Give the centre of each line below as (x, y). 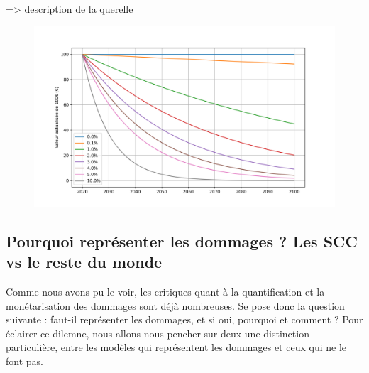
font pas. (24, 361)
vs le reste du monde (84, 262)
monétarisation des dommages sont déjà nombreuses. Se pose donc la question (175, 305)
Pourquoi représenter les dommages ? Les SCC (182, 240)
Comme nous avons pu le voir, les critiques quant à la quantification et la (165, 292)
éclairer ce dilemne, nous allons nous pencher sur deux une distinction (158, 333)
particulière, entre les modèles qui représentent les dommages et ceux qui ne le (176, 347)
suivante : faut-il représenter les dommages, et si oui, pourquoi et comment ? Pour (184, 319)
